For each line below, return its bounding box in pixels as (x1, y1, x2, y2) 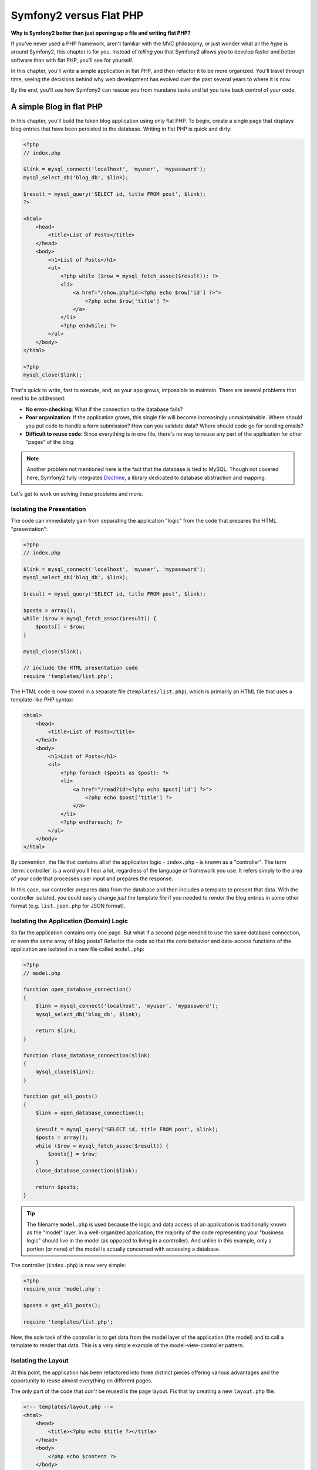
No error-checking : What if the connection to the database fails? (25, 406, 183, 413)
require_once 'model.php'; (23, 1285, 101, 1292)
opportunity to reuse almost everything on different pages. (11, 1377, 153, 1384)
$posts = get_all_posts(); (23, 1302, 101, 1309)
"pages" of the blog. (25, 439, 75, 446)
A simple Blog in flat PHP (11, 102, 103, 112)
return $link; (35, 1027, 76, 1034)
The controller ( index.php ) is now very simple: (11, 1262, 126, 1269)
